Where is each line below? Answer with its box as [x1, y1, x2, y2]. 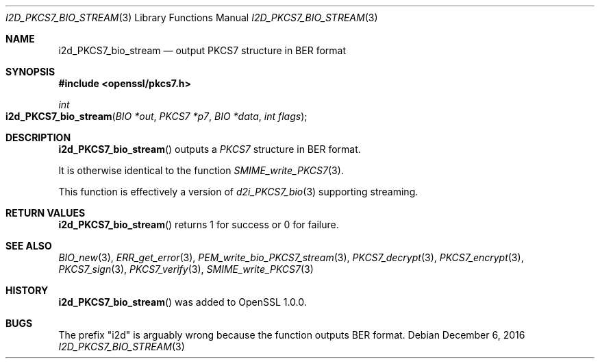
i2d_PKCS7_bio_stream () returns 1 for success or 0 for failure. [58, 219, 339, 230]
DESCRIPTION [5, 132, 71, 143]
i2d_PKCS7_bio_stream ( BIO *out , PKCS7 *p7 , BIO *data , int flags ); [5, 110, 308, 122]
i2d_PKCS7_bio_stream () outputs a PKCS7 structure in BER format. [58, 143, 361, 155]
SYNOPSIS [5, 66, 55, 77]
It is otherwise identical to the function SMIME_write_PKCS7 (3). [58, 165, 344, 176]
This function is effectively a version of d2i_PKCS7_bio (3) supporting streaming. [58, 186, 418, 197]
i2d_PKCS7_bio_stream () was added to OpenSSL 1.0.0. [58, 296, 307, 308]
